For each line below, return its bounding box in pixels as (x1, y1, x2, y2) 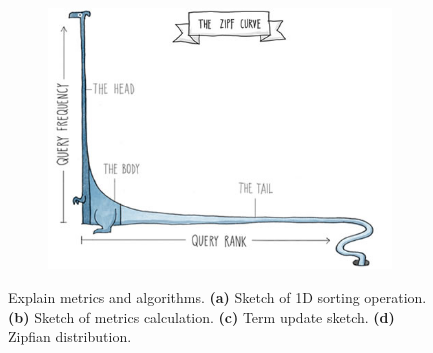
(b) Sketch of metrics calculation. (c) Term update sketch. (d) (8, 306, 395, 327)
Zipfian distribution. (8, 326, 132, 347)
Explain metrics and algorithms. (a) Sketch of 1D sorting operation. (8, 287, 427, 308)
